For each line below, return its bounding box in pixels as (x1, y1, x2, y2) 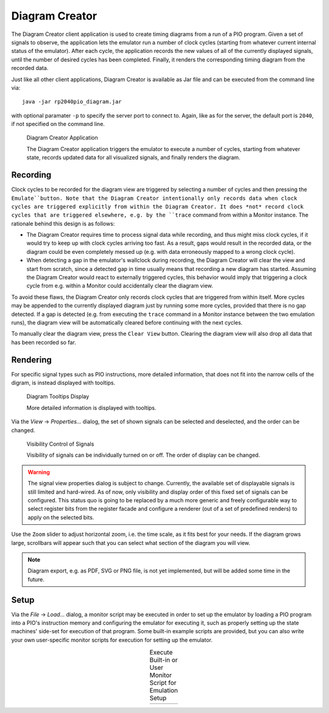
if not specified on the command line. (11, 121, 105, 128)
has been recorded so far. (11, 339, 76, 346)
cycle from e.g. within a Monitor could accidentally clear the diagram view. (26, 282, 213, 289)
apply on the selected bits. (27, 513, 94, 521)
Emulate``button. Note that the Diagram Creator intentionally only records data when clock (11, 195, 298, 202)
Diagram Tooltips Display (26, 393, 90, 400)
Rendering (11, 354, 52, 365)
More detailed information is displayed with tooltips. (26, 404, 157, 411)
